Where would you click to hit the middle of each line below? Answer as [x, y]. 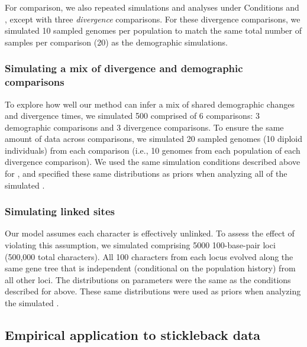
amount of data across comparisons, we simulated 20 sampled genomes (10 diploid [154, 139]
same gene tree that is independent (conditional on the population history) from [150, 268]
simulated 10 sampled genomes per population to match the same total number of [153, 30]
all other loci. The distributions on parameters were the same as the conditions [148, 279]
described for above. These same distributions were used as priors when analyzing [153, 291]
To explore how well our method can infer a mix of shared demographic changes [150, 104]
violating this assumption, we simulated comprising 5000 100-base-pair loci [140, 245]
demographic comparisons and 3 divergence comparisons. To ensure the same [144, 127]
